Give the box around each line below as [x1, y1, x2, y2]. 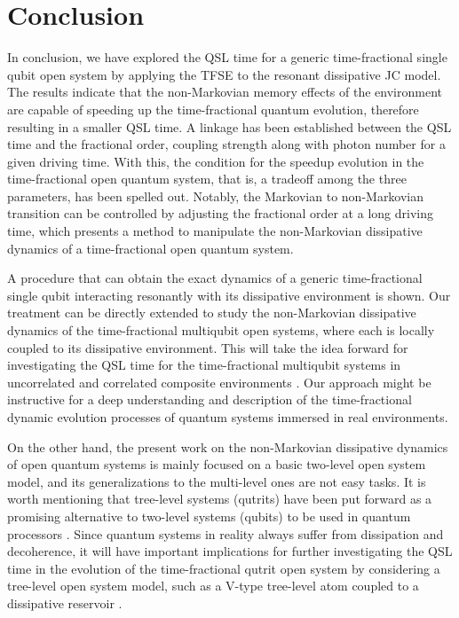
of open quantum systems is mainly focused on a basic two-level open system [7, 455, 426, 473]
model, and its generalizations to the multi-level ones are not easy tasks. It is [7, 472, 426, 490]
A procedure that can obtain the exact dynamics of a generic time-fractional [7, 269, 423, 287]
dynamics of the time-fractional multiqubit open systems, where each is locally [7, 321, 435, 340]
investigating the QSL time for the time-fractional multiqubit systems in [7, 356, 401, 374]
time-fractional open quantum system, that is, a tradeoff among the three [7, 169, 407, 188]
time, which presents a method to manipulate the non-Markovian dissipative [7, 222, 423, 240]
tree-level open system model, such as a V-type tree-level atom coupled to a [7, 576, 419, 595]
